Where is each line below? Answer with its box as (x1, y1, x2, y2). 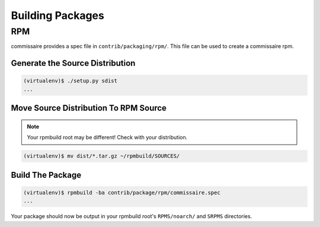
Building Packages (11, 9, 105, 22)
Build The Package (11, 170, 82, 180)
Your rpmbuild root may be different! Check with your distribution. (27, 134, 188, 141)
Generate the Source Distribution (11, 58, 136, 68)
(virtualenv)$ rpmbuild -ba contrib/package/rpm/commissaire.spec (23, 189, 220, 196)
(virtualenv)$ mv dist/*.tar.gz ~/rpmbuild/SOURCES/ (23, 153, 180, 159)
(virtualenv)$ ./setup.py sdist (23, 78, 118, 84)
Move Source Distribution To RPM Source (11, 103, 167, 113)
